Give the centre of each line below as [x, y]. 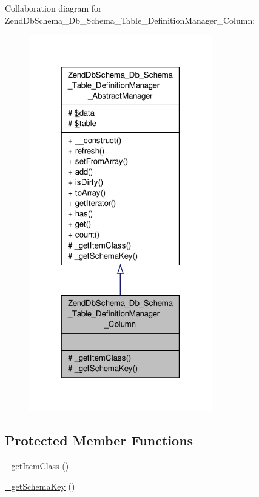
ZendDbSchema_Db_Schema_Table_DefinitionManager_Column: [130, 20]
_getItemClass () [37, 466]
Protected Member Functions [99, 440]
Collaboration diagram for [53, 8]
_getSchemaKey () [40, 486]
